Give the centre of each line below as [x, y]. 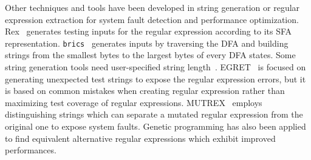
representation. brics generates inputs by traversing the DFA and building [147, 43]
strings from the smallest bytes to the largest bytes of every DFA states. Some [150, 55]
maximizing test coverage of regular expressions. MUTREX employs [134, 102]
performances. [31, 150]
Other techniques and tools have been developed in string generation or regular [152, 7]
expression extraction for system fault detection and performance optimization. [152, 19]
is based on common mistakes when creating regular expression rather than [145, 91]
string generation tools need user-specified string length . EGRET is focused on [155, 67]
